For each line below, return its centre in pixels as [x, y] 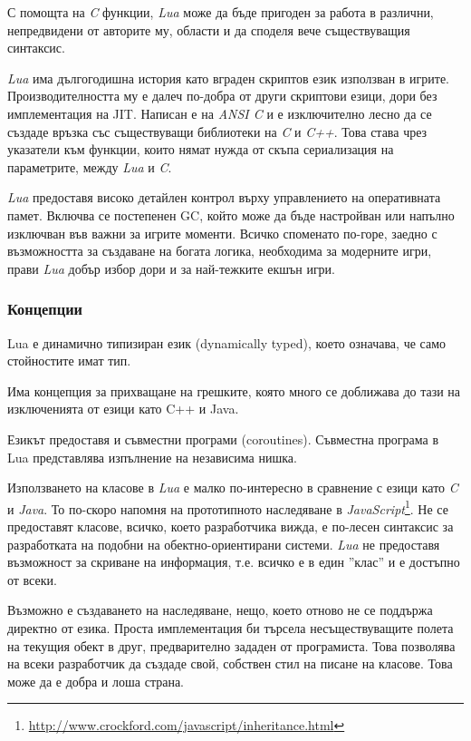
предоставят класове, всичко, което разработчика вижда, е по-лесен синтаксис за [231, 526]
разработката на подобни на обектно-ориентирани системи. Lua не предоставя [224, 544]
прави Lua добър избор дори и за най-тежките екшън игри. [172, 268]
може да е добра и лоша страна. [96, 681]
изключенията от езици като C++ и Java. [123, 409]
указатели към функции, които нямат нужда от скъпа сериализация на [201, 149]
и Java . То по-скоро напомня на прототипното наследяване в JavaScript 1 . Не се [228, 507]
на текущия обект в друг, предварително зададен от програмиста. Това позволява [231, 645]
